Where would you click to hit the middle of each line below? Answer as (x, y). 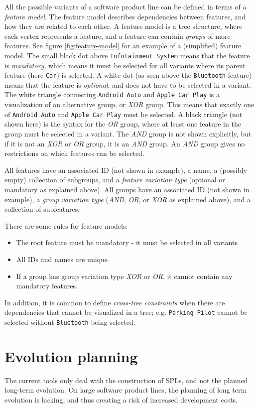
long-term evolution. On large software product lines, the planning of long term (126, 390)
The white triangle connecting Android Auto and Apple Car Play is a (112, 94)
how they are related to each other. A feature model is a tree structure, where (124, 26)
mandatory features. (47, 286)
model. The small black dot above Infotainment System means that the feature (127, 55)
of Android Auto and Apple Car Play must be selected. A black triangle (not (124, 114)
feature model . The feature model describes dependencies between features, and (125, 16)
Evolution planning (71, 356)
